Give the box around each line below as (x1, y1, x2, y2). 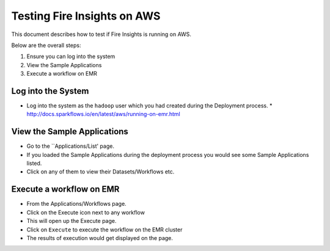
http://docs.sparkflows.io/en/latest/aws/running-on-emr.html (26, 111, 180, 118)
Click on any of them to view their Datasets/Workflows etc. (26, 168, 175, 175)
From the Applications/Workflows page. (26, 200, 127, 208)
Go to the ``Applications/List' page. (26, 142, 114, 150)
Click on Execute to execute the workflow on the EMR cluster (26, 226, 183, 233)
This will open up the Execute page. (26, 217, 117, 225)
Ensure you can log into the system (26, 53, 116, 60)
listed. (26, 159, 42, 167)
